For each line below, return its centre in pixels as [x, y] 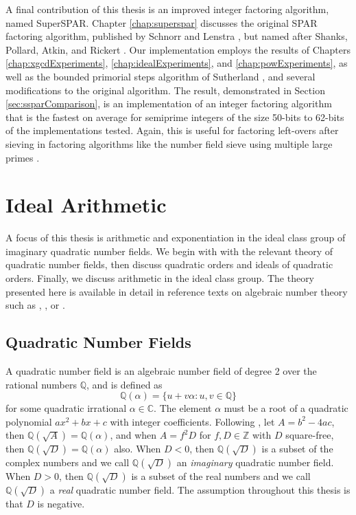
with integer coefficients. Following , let [192, 421]
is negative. [61, 504]
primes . [23, 157]
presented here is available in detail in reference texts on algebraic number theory [177, 291]
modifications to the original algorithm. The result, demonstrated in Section [165, 90]
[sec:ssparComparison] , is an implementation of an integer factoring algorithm [169, 103]
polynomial [29, 421]
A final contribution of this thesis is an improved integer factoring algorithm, [167, 9]
